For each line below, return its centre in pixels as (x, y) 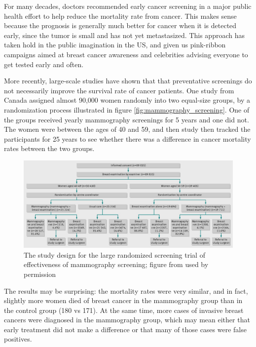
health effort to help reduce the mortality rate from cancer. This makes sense (120, 16)
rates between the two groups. (49, 148)
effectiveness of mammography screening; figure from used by (116, 264)
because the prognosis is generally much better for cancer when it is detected (120, 25)
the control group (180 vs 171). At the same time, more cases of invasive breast (124, 310)
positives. (18, 339)
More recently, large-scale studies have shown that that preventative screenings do (128, 81)
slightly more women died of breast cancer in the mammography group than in (123, 300)
